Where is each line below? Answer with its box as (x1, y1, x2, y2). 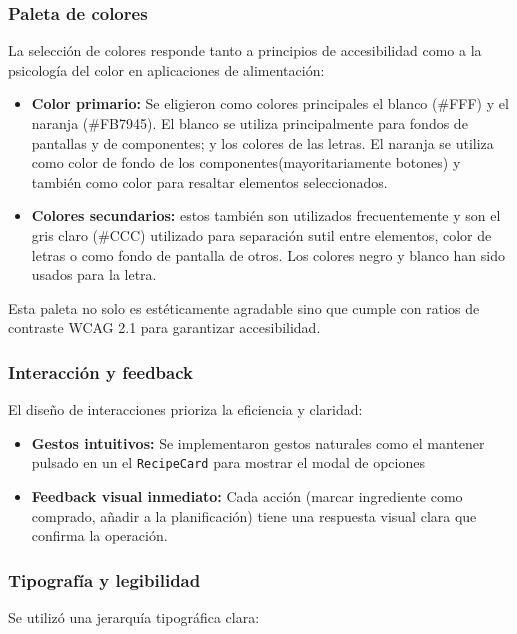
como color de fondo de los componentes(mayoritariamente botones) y (31, 152, 461, 173)
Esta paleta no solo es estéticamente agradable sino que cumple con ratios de (8, 297, 480, 318)
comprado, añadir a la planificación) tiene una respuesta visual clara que (31, 505, 477, 526)
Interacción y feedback (8, 359, 193, 384)
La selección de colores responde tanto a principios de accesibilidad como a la (8, 40, 482, 61)
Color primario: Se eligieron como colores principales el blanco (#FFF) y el (31, 93, 509, 114)
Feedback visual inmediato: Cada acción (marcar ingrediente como (31, 486, 463, 506)
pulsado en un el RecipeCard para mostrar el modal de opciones (31, 452, 425, 473)
